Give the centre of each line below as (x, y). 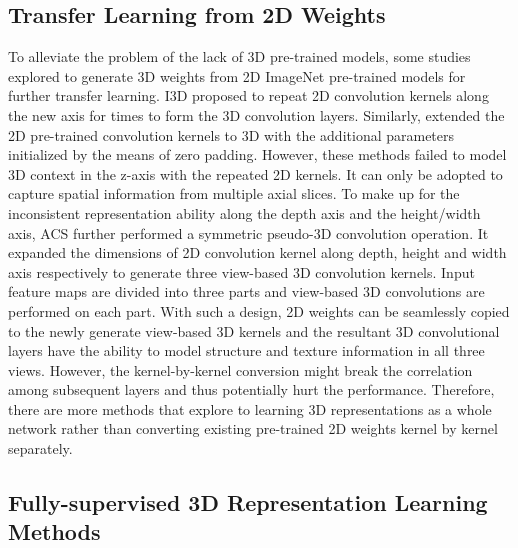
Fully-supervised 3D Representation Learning (248, 502)
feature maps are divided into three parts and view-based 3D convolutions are (246, 291)
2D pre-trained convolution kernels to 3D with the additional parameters (231, 134)
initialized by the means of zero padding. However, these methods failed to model (257, 154)
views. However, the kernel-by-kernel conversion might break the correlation (240, 369)
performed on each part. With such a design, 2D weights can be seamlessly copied (259, 310)
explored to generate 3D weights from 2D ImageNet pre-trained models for (237, 75)
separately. (40, 448)
